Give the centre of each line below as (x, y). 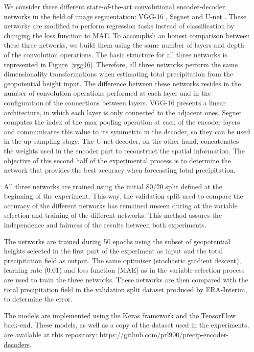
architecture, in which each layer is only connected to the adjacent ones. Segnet (123, 112)
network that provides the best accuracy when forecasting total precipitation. (120, 170)
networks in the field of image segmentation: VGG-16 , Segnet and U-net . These (125, 16)
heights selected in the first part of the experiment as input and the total (114, 251)
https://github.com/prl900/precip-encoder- (164, 334)
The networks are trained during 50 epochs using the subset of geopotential (117, 241)
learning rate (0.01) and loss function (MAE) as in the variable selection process (124, 270)
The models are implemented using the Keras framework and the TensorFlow (120, 315)
